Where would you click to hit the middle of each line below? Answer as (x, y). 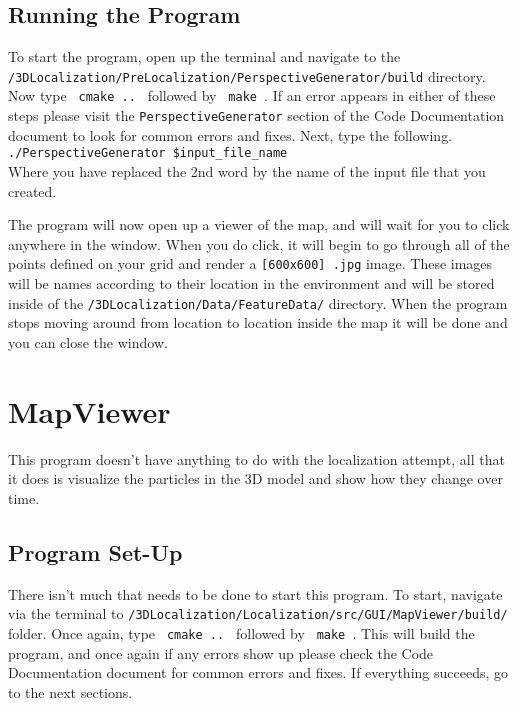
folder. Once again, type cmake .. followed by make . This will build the (241, 632)
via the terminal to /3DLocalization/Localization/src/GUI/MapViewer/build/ (258, 613)
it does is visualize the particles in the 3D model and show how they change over (255, 478)
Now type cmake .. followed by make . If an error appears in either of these (252, 95)
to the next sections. (70, 691)
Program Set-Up (95, 551)
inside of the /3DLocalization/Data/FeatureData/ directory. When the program (258, 302)
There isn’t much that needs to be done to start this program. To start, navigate (255, 593)
